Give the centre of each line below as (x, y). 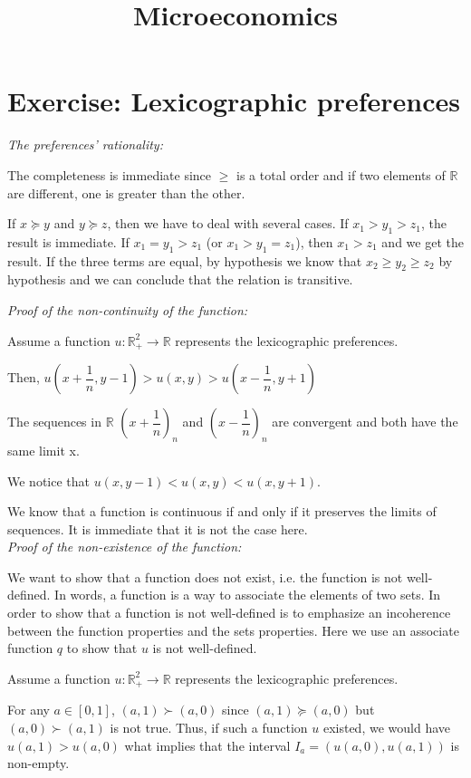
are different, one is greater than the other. (126, 192)
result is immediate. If (68, 241)
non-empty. (38, 763)
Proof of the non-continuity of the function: (128, 310)
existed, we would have (386, 727)
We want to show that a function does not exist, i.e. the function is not (205, 576)
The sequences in (54, 422)
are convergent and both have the (365, 422)
